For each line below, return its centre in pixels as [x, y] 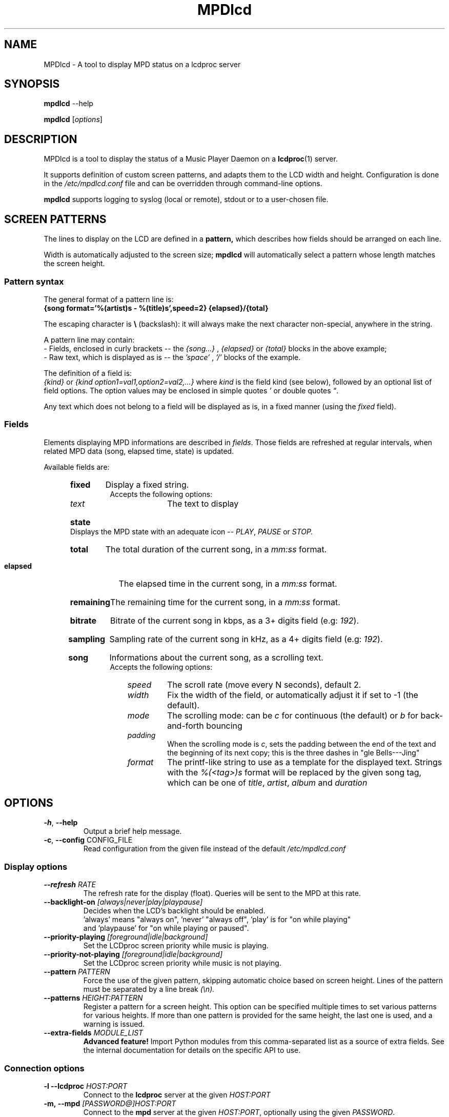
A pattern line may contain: [89, 340]
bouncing [224, 725]
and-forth [186, 725]
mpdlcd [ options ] [73, 119]
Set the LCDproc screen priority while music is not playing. [182, 963]
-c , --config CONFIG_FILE [88, 840]
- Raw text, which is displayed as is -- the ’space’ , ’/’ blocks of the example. [172, 357]
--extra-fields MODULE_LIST [94, 1033]
